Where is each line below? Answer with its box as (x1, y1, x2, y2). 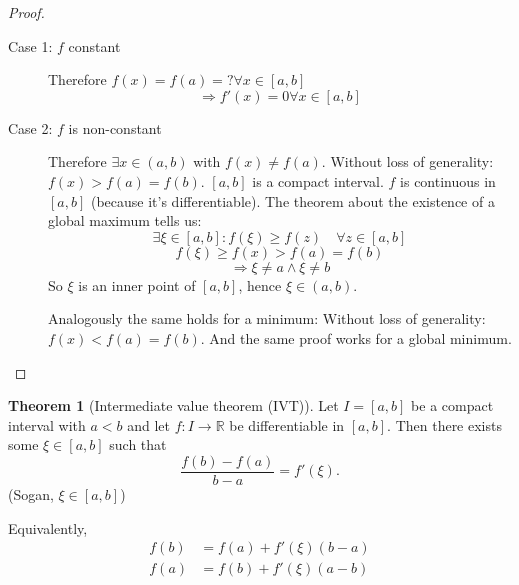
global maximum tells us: (48, 210, 202, 231)
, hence (238, 274, 282, 295)
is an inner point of (78, 274, 196, 295)
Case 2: (8, 117, 53, 138)
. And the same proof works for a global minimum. (200, 327, 512, 348)
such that (109, 434, 167, 455)
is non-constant (68, 117, 162, 138)
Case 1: (8, 35, 53, 56)
